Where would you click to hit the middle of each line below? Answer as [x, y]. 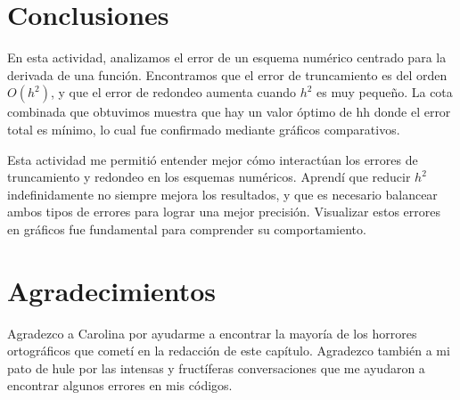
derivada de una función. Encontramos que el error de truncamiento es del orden [227, 74]
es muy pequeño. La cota [385, 92]
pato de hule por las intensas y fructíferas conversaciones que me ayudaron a [216, 367]
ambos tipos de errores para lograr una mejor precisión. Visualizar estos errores [224, 212]
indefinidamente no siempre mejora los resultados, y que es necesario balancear [222, 194]
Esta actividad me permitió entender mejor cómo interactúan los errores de [213, 159]
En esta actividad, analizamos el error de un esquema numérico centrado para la [227, 57]
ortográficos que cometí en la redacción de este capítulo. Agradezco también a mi [229, 351]
